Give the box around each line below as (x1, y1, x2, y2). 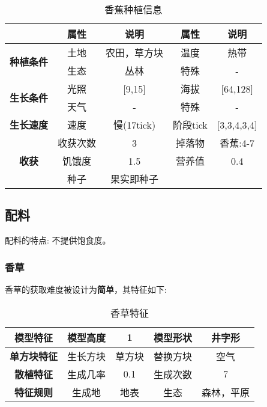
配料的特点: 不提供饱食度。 (5, 234, 111, 246)
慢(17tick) (113, 118, 156, 132)
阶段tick (173, 118, 208, 132)
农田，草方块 (106, 46, 164, 60)
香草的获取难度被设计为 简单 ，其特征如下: (5, 283, 167, 296)
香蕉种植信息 (104, 2, 163, 16)
